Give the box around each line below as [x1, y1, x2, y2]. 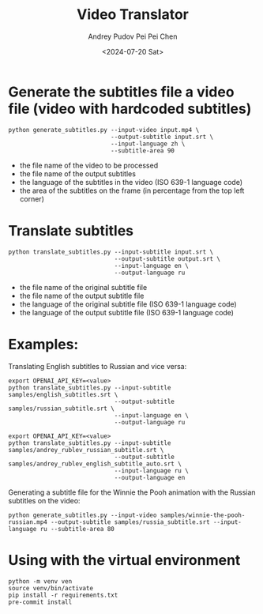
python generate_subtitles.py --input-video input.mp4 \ [8, 126, 200, 134]
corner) [19, 194, 45, 203]
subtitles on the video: [8, 495, 81, 505]
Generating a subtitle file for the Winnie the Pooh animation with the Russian [8, 488, 256, 497]
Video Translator [76, 6, 190, 24]
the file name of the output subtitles [19, 168, 137, 179]
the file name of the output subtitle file [19, 291, 145, 300]
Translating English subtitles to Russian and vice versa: [8, 361, 187, 371]
